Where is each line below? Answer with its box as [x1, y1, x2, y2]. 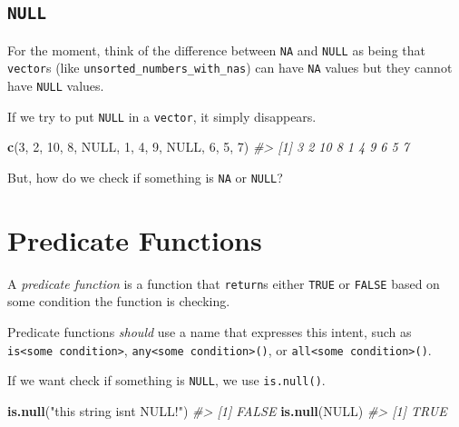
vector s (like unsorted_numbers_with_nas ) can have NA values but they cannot [7, 58, 453, 77]
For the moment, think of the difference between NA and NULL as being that [7, 40, 425, 59]
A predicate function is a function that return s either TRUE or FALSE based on [7, 273, 440, 293]
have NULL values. [7, 76, 104, 95]
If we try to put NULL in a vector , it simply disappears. [7, 106, 317, 125]
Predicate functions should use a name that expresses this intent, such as [7, 323, 412, 342]
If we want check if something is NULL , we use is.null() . [7, 371, 326, 390]
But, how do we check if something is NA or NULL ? [7, 168, 283, 186]
